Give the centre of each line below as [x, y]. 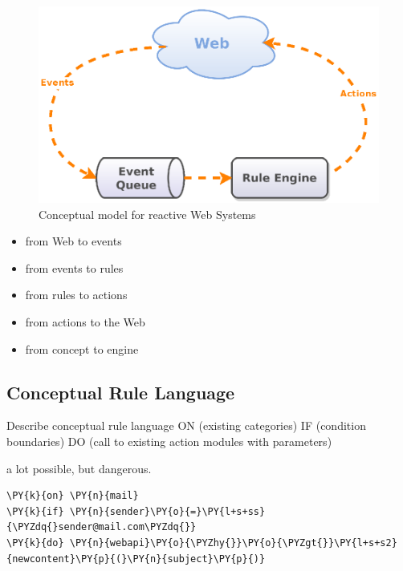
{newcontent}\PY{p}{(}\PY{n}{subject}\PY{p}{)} [136, 559]
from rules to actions [76, 295]
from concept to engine [82, 348]
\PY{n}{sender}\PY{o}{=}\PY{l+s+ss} [167, 511]
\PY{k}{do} [35, 543]
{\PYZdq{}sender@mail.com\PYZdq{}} [102, 527]
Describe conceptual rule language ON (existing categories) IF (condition [186, 425]
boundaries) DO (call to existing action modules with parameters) [169, 441]
